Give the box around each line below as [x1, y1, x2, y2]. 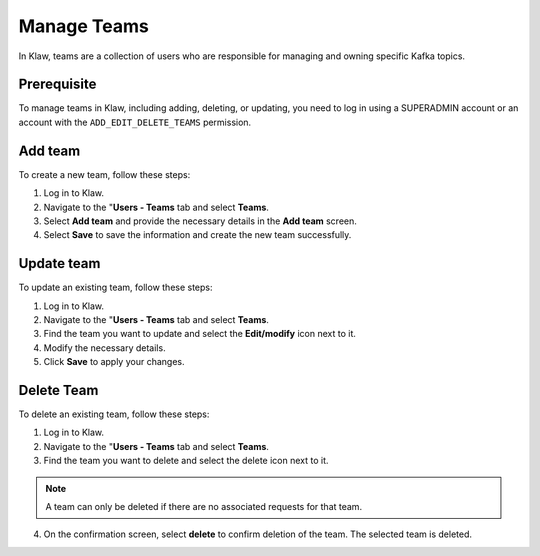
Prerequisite [18, 76, 97, 93]
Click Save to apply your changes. [43, 356, 185, 368]
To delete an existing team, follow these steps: [18, 408, 210, 420]
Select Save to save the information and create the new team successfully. [43, 229, 352, 241]
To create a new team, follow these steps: [18, 168, 191, 180]
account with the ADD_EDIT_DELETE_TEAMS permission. [18, 116, 252, 128]
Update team [18, 255, 101, 272]
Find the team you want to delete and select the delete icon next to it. [43, 455, 329, 467]
